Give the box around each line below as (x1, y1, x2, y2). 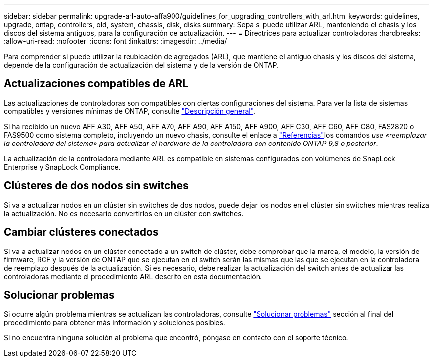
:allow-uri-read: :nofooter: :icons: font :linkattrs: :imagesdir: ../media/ (4, 37, 227, 45)
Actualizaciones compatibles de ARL (4, 77, 189, 90)
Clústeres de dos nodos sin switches (4, 180, 189, 192)
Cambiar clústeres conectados (4, 226, 159, 239)
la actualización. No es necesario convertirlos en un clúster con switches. (4, 209, 244, 217)
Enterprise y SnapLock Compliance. (4, 162, 121, 171)
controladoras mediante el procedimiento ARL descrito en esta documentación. (4, 272, 262, 281)
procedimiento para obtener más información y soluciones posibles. (4, 318, 225, 327)
